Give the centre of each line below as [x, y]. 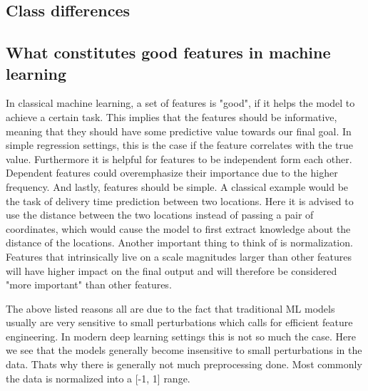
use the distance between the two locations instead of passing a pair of [160, 215]
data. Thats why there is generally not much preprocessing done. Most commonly [184, 364]
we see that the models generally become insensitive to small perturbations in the [184, 350]
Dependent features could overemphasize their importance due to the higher [172, 173]
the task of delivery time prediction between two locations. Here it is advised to [180, 200]
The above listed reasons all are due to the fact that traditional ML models [170, 308]
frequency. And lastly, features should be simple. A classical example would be [177, 186]
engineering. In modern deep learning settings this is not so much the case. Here [181, 336]
